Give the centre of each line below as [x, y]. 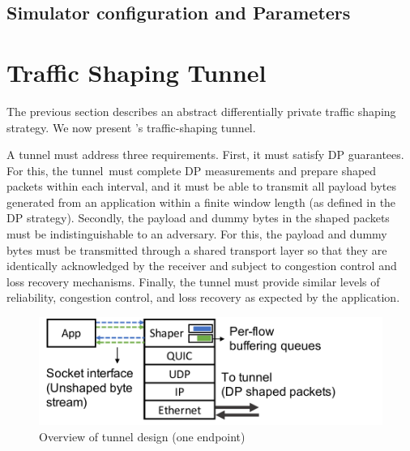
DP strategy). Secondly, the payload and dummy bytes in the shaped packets [198, 218]
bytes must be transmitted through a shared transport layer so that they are [197, 249]
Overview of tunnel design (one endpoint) [142, 436]
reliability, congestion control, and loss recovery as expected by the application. [203, 297]
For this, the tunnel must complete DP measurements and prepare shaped [192, 170]
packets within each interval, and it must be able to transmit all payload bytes [202, 186]
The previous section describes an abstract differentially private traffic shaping [201, 111]
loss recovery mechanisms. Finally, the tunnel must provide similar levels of [193, 281]
